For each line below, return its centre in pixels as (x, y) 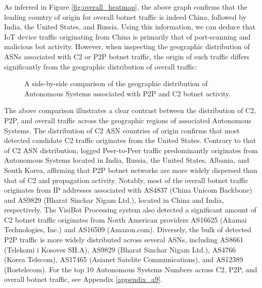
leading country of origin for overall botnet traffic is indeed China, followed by (125, 16)
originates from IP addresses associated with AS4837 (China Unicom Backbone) (128, 190)
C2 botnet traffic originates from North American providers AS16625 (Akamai (125, 219)
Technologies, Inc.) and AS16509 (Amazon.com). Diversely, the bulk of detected (128, 229)
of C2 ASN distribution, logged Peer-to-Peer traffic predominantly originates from (131, 150)
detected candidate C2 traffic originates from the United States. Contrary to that (130, 140)
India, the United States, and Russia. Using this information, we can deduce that (130, 27)
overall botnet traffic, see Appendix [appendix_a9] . (83, 279)
